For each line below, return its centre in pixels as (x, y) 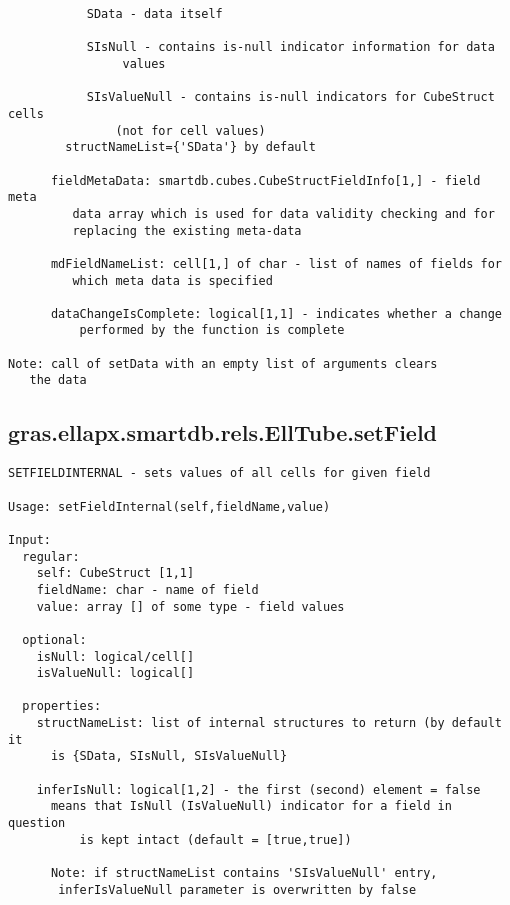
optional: (54, 639)
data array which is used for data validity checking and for (283, 213)
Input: (29, 539)
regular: (51, 556)
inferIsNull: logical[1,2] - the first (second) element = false (258, 789)
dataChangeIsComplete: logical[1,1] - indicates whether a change (276, 313)
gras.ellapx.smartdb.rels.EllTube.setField (223, 432)
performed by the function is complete (212, 330)
